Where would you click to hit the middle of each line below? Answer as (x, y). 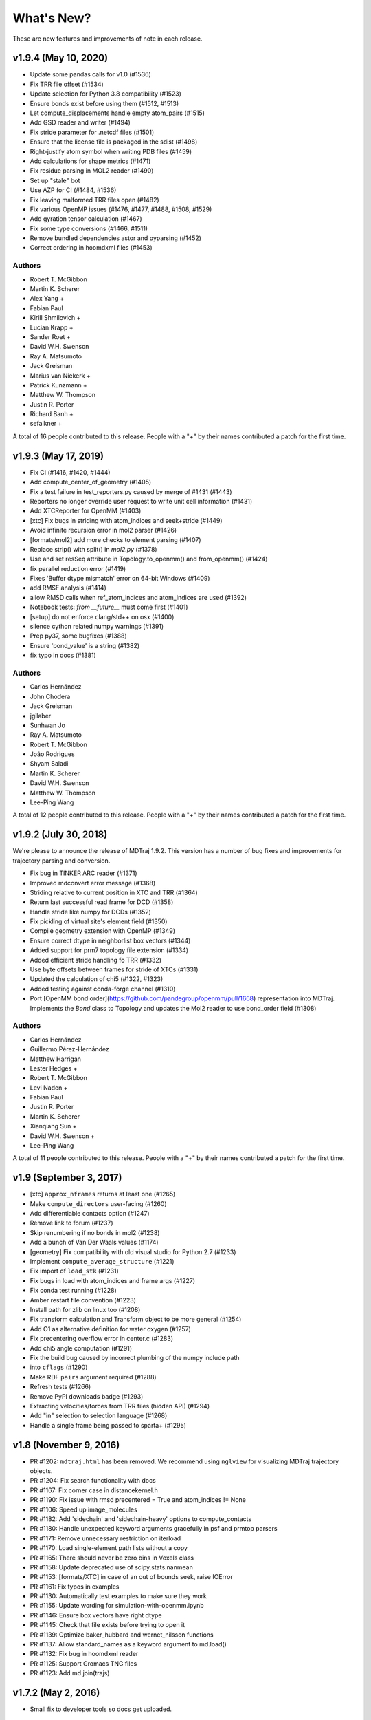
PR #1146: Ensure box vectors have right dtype (96, 1615)
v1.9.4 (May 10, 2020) (60, 58)
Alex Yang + (47, 299)
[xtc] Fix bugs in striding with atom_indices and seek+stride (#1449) (126, 520)
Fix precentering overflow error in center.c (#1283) (102, 1339)
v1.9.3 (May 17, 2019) (58, 456)
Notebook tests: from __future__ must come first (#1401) (109, 607)
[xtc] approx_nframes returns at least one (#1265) (103, 1194)
